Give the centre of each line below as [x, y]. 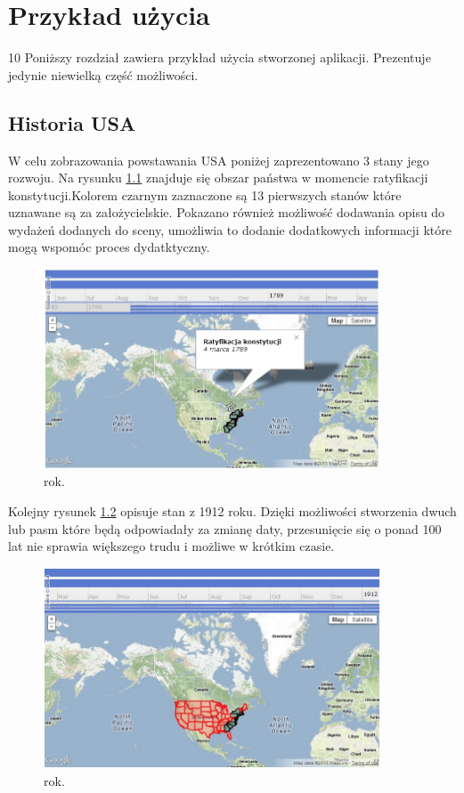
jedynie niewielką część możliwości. [103, 74]
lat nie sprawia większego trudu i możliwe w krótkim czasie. [171, 546]
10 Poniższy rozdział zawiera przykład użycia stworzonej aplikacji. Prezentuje [220, 57]
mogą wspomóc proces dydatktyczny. [109, 247]
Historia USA [72, 122]
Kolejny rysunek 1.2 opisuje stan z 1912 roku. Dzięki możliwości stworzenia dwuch [232, 510]
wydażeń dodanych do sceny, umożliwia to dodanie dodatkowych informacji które [230, 229]
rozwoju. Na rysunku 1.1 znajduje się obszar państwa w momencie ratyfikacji [218, 178]
